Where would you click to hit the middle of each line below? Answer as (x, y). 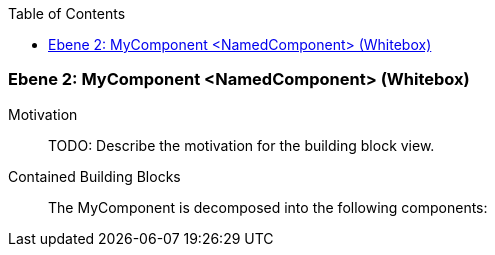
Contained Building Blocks (94, 176)
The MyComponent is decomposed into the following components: (268, 207)
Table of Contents (67, 13)
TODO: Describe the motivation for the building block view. (241, 145)
